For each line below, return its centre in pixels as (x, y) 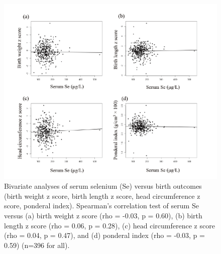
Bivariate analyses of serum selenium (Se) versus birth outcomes (103, 186)
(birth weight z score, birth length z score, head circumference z (102, 196)
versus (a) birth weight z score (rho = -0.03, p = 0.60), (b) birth (103, 215)
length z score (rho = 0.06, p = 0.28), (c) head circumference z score (109, 225)
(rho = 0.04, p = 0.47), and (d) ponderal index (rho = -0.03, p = (104, 235)
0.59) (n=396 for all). (37, 245)
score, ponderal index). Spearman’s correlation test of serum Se (101, 206)
